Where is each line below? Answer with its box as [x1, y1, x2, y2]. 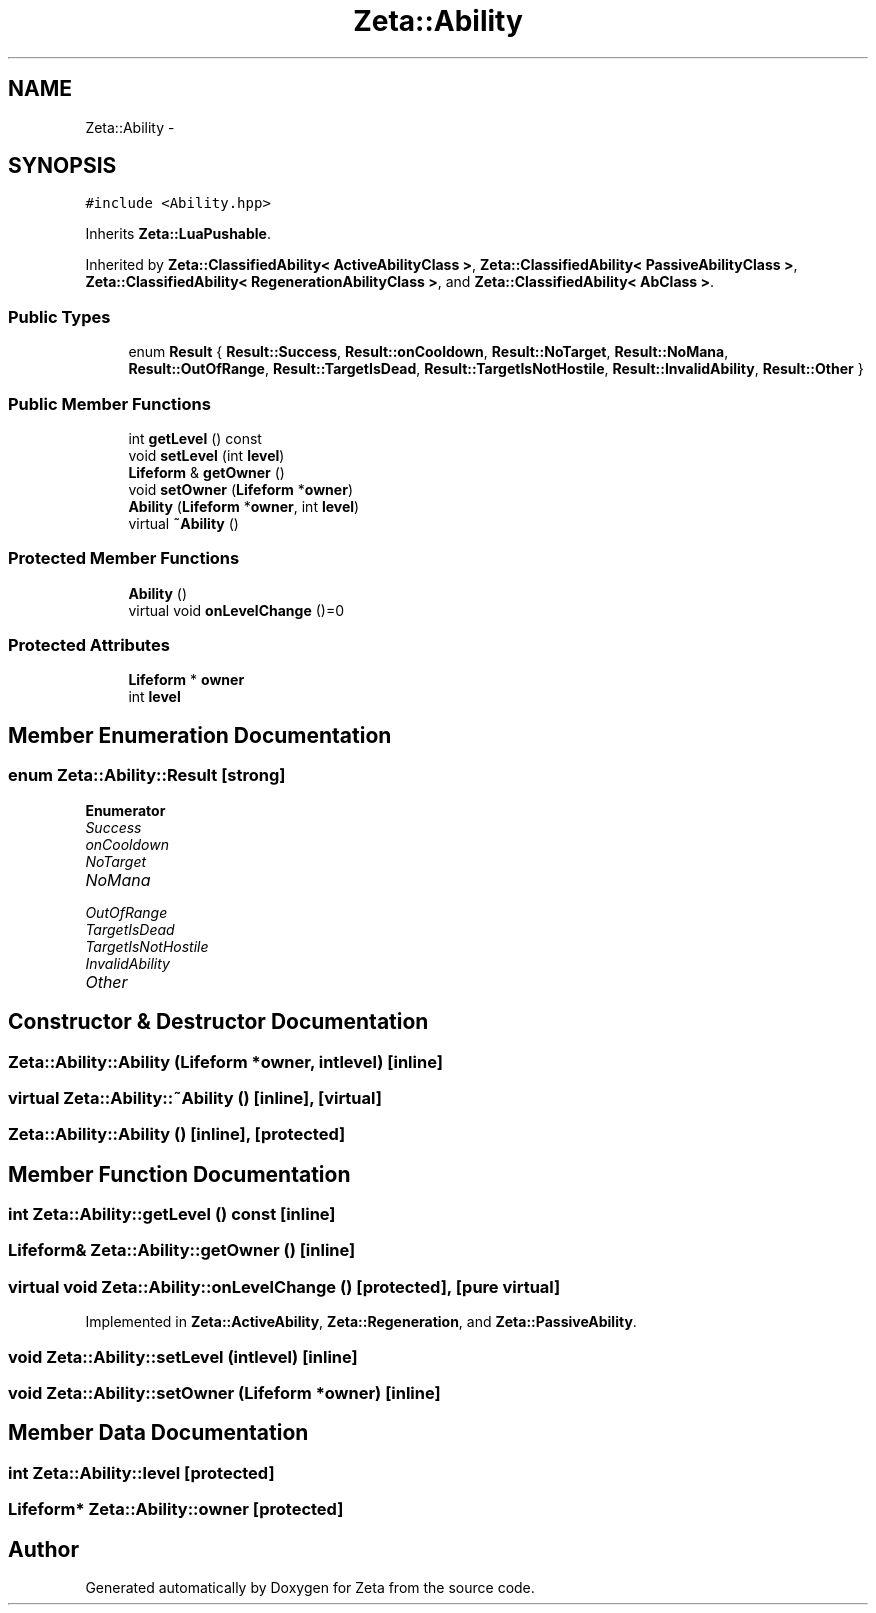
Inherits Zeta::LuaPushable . [85, 225, 271, 243]
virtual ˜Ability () [128, 514, 239, 532]
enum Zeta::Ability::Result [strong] [8, 765, 286, 786]
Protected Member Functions [8, 548, 240, 569]
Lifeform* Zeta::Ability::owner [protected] [8, 1499, 344, 1520]
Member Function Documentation [8, 1161, 351, 1187]
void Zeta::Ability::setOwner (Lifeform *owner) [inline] [8, 1382, 441, 1403]
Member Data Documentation [8, 1420, 309, 1446]
